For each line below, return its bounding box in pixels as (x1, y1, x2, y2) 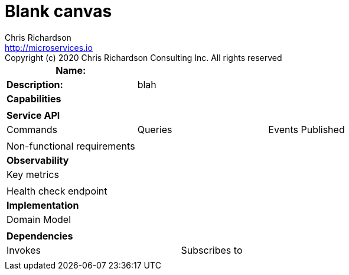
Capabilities (6, 92, 61, 105)
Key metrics (6, 168, 59, 180)
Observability (6, 154, 69, 166)
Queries (137, 123, 172, 135)
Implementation (6, 199, 79, 211)
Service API (6, 109, 60, 121)
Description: (6, 78, 63, 90)
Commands (6, 123, 57, 135)
